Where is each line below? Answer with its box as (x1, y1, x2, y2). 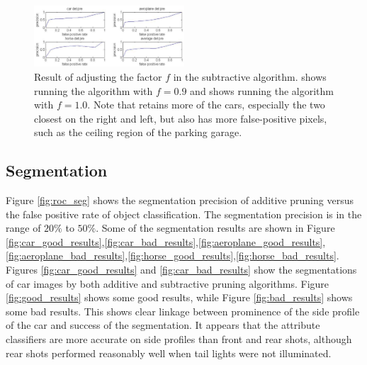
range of (6, 220, 41, 235)
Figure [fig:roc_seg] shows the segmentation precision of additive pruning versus (6, 193, 354, 208)
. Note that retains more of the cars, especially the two (87, 97, 325, 112)
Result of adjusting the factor (34, 69, 162, 84)
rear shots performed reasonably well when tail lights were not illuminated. (6, 345, 332, 360)
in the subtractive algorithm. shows (173, 69, 327, 84)
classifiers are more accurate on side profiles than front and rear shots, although (6, 332, 352, 347)
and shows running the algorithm (190, 83, 334, 98)
